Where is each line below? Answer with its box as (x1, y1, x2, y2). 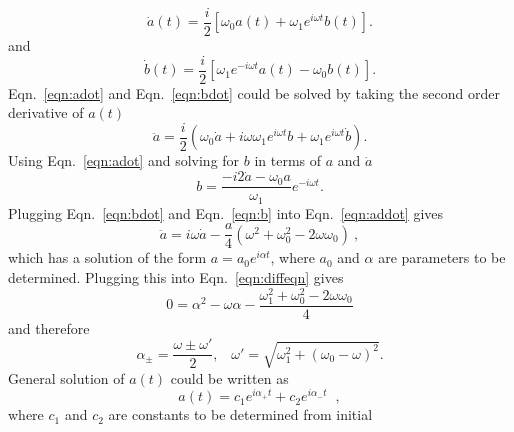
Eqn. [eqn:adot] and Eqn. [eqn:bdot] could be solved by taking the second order (8, 82, 500, 103)
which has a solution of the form (8, 247, 207, 268)
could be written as (170, 367, 289, 388)
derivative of (8, 102, 84, 123)
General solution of (8, 367, 125, 388)
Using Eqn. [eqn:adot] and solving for (8, 150, 240, 171)
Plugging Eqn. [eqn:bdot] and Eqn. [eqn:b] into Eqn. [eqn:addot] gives (8, 202, 444, 223)
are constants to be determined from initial (108, 404, 373, 425)
